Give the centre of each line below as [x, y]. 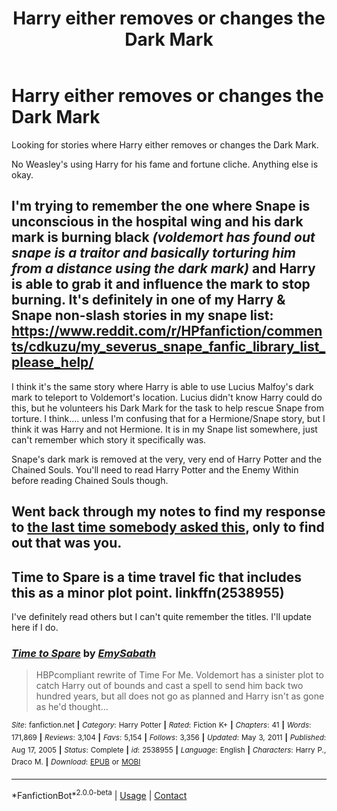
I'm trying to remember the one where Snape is [161, 206]
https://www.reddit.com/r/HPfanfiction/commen [167, 331]
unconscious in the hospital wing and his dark [157, 222]
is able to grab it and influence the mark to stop [161, 284]
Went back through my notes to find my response [168, 512]
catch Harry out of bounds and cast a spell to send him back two [169, 686]
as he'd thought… [72, 707]
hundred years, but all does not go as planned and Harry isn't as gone [180, 696]
